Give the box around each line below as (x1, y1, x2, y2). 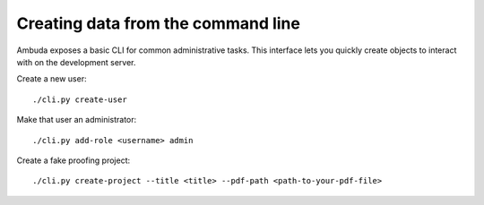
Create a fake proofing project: (16, 155, 130, 166)
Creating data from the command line (16, 13, 300, 33)
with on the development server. (16, 56, 136, 67)
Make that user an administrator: (16, 115, 137, 125)
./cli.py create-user (32, 94, 127, 105)
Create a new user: (16, 73, 87, 84)
